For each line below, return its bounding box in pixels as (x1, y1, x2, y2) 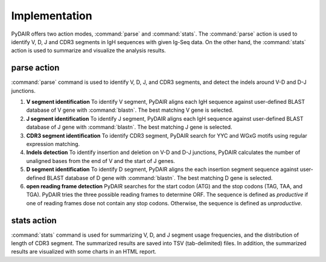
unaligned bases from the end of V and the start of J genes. (26, 157, 175, 164)
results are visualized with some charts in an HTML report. (11, 248, 157, 255)
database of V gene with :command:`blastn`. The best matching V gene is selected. (26, 106, 234, 114)
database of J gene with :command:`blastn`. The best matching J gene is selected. (26, 124, 232, 131)
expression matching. (26, 140, 80, 147)
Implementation (11, 9, 93, 22)
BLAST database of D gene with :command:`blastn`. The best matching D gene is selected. (46, 174, 273, 181)
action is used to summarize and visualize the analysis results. (11, 47, 166, 54)
